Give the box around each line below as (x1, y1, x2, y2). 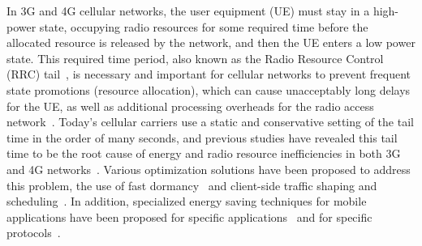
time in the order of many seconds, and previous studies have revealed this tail (6, 129, 398, 146)
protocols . (6, 224, 61, 241)
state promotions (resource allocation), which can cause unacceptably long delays (6, 81, 411, 98)
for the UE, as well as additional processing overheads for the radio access (6, 97, 374, 114)
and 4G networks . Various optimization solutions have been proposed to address (6, 160, 411, 177)
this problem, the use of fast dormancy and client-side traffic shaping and (6, 176, 377, 193)
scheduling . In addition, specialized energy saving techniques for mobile (6, 193, 367, 210)
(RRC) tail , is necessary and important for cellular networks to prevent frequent (6, 66, 411, 83)
